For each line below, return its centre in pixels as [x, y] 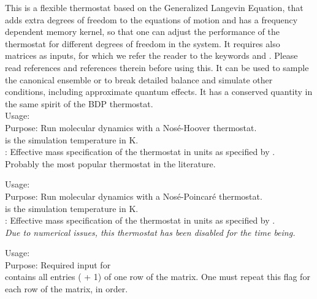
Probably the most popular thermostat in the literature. [110, 163]
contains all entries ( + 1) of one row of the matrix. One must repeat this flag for [158, 277]
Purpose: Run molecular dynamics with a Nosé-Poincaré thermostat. [134, 196]
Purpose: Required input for [58, 264]
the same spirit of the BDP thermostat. [79, 103]
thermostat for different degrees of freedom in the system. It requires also [143, 43]
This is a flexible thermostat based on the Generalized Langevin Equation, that [154, 7]
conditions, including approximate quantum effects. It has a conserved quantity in [159, 92]
